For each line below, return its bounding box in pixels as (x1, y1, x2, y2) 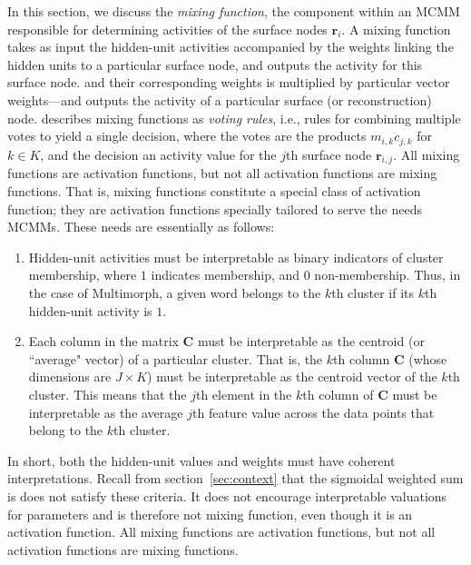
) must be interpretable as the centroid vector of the (147, 367, 437, 386)
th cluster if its (331, 282, 415, 302)
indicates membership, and (151, 265, 300, 284)
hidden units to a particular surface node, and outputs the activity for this (7, 55, 423, 74)
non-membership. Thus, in (314, 265, 461, 284)
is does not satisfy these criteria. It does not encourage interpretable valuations (7, 486, 447, 505)
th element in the (195, 384, 292, 403)
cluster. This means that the (28, 384, 187, 403)
